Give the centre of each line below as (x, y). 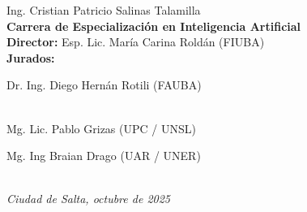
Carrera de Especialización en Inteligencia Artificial (154, 26)
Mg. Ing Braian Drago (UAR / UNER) (104, 156)
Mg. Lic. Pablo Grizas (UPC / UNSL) (101, 128)
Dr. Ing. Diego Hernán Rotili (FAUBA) (104, 85)
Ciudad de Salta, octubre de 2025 (88, 199)
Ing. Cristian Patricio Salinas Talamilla (104, 10)
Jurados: (31, 57)
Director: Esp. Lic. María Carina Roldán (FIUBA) (136, 42)
